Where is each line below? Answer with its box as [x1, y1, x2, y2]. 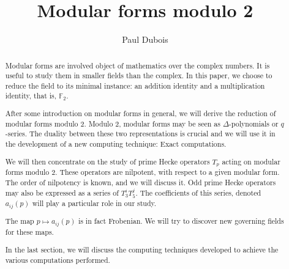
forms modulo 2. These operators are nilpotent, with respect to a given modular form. [5, 167, 280, 177]
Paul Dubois [122, 33, 168, 46]
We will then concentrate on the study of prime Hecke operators [5, 156, 210, 166]
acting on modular [222, 156, 280, 166]
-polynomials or [228, 118, 279, 128]
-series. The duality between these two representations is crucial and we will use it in [5, 128, 276, 139]
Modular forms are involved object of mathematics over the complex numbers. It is [5, 60, 270, 70]
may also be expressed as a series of [5, 187, 119, 197]
